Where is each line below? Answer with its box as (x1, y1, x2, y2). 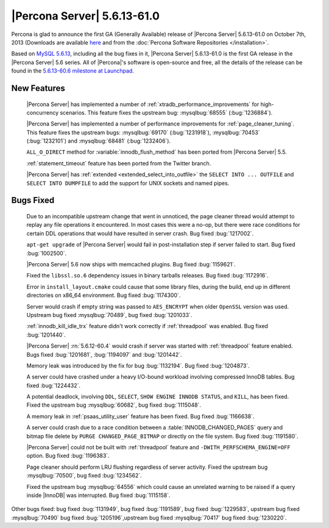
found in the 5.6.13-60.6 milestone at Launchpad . (11, 67, 134, 74)
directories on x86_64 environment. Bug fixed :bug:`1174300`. (26, 291, 181, 299)
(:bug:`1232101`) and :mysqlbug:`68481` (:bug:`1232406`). (26, 137, 171, 144)
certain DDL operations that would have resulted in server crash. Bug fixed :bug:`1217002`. (26, 229, 254, 237)
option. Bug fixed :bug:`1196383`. (26, 452, 110, 460)
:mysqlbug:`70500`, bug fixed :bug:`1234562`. (26, 472, 143, 479)
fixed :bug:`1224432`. (26, 382, 80, 389)
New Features (11, 83, 65, 93)
